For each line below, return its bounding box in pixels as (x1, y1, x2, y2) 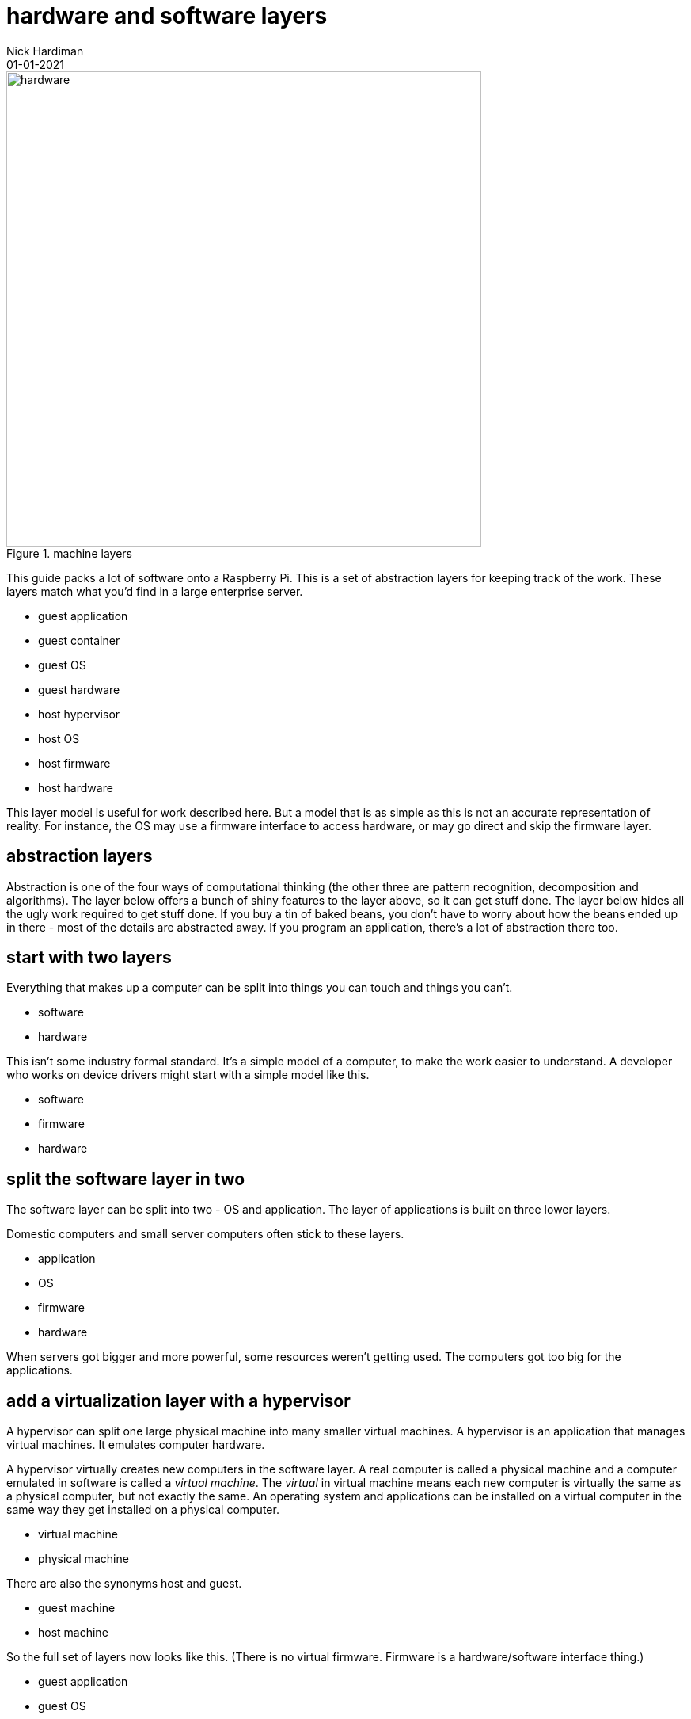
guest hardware (38, 682, 120, 696)
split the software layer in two (6, 1168, 245, 1189)
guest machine (38, 1601, 116, 1615)
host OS (38, 731, 80, 745)
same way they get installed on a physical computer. (6, 1503, 279, 1517)
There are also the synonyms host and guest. (6, 1576, 242, 1591)
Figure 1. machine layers (6, 546, 132, 560)
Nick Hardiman (6, 44, 84, 58)
